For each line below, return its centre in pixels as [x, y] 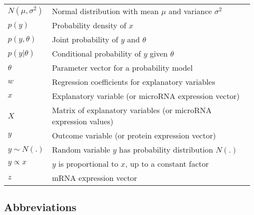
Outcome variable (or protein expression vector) [134, 135]
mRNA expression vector [95, 178]
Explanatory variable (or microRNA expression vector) [146, 96]
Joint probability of [85, 39]
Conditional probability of [96, 53]
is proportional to [88, 164]
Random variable [81, 149]
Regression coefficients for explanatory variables [134, 82]
